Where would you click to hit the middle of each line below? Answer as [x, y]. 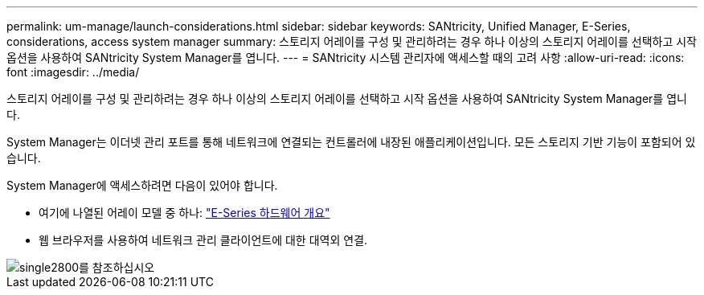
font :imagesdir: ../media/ [73, 72]
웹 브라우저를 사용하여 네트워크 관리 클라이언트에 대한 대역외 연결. [203, 240]
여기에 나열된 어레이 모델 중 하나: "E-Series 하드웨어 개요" [184, 213]
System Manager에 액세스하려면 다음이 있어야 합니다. [142, 185]
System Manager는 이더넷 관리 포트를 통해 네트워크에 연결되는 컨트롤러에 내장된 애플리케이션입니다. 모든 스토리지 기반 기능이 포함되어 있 [351, 142]
